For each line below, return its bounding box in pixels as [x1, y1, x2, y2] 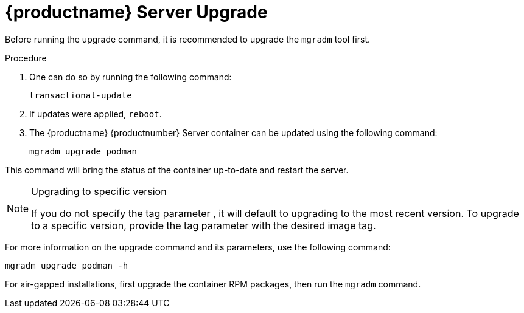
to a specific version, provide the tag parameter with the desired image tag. [31, 219, 376, 232]
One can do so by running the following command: [29, 71, 232, 82]
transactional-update [29, 90, 132, 100]
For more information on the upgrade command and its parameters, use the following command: [5, 241, 391, 252]
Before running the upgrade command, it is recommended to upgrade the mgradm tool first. [5, 33, 371, 44]
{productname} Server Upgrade [5, 2, 268, 22]
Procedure [5, 52, 47, 63]
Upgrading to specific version [31, 185, 167, 198]
